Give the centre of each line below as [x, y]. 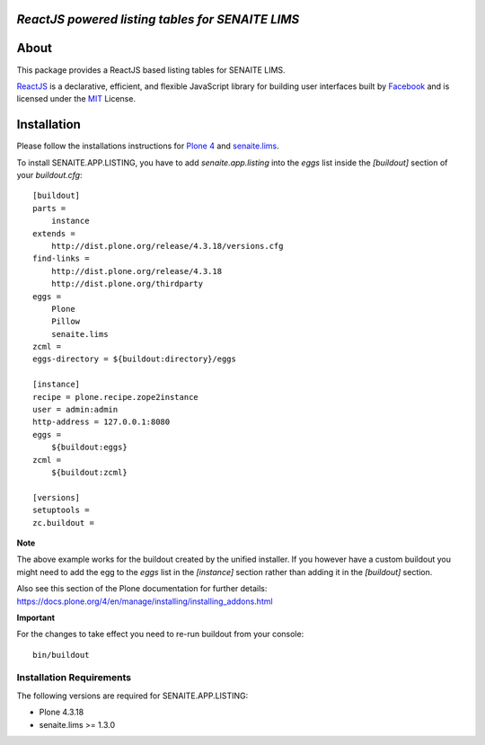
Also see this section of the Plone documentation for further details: [142, 589]
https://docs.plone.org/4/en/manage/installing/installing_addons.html [145, 601]
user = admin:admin [75, 410]
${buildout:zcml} [89, 472]
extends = [54, 233]
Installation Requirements [74, 678]
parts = [49, 208]
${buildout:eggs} [89, 448]
